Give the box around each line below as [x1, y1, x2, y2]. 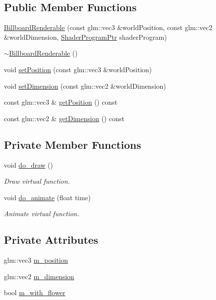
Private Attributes [4, 232, 98, 247]
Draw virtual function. [4, 176, 70, 186]
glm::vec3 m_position [4, 255, 68, 265]
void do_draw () [4, 159, 53, 170]
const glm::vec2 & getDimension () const [4, 113, 124, 123]
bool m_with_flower [4, 287, 65, 298]
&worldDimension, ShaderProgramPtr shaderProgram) [4, 32, 167, 42]
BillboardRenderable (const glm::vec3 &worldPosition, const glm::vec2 [4, 22, 213, 32]
